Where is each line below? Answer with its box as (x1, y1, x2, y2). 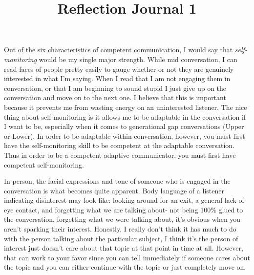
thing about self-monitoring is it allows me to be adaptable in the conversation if (4, 111, 246, 122)
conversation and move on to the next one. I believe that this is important (4, 92, 226, 103)
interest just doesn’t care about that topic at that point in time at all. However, (4, 243, 243, 253)
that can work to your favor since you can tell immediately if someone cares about (4, 252, 250, 262)
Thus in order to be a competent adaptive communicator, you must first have (4, 149, 236, 160)
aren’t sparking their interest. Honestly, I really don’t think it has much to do (4, 224, 236, 234)
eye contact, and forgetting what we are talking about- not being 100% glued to (4, 204, 243, 214)
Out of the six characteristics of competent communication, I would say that (4, 44, 233, 55)
